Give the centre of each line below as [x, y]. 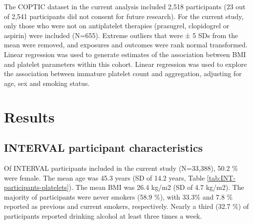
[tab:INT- [221, 177]
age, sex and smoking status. [47, 83]
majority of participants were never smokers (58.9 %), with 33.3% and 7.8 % [118, 196]
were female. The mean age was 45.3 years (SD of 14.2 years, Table [105, 177]
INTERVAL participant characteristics [104, 148]
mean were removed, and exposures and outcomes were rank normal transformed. [126, 45]
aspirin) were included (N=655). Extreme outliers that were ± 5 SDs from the [121, 35]
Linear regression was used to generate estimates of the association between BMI [125, 54]
